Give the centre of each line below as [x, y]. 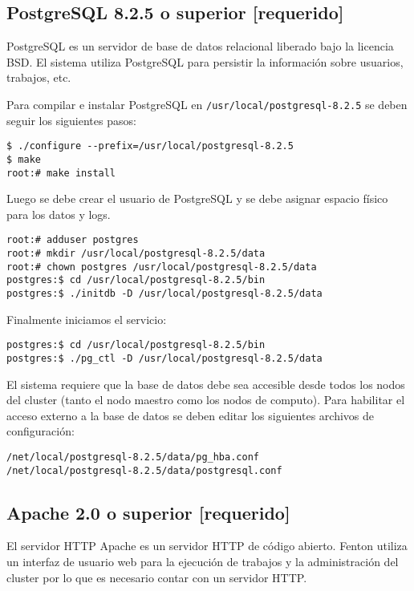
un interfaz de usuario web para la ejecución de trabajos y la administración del [203, 562]
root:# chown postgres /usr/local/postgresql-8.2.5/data [162, 267]
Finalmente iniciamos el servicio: [87, 319]
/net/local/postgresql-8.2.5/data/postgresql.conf [144, 470]
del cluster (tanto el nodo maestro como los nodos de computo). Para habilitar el [206, 400]
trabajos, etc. [39, 77]
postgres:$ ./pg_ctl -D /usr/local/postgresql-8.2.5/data [164, 358]
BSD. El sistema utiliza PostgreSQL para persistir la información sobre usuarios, [205, 61]
